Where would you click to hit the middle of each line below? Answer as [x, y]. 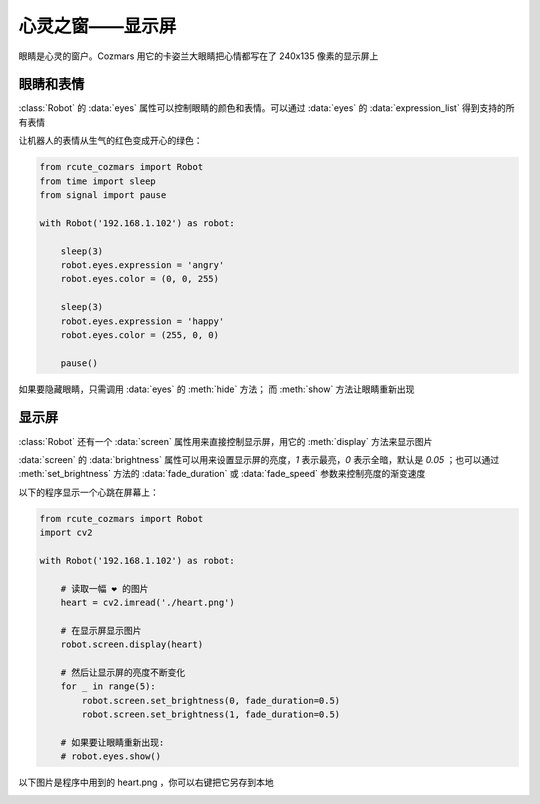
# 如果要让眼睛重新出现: [112, 742]
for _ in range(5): [108, 686]
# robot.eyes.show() [111, 756]
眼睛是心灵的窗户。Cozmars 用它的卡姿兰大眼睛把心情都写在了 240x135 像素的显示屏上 [198, 56]
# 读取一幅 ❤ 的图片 [104, 588]
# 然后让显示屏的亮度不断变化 [123, 673]
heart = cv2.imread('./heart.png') [147, 603]
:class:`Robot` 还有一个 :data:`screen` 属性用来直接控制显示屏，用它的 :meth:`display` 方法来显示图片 [225, 441]
